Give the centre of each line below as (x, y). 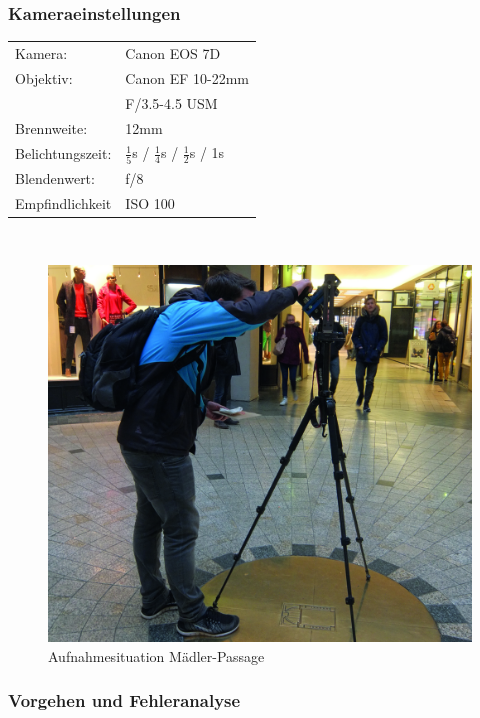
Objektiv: (44, 77)
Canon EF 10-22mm (187, 77)
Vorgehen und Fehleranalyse (124, 700)
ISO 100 (150, 202)
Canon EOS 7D (173, 52)
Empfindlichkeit (63, 202)
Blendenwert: (55, 177)
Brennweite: (51, 127)
